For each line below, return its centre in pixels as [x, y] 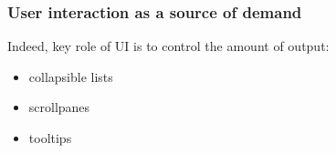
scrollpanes [59, 107]
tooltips [50, 138]
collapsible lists [71, 76]
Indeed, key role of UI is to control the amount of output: [168, 46]
